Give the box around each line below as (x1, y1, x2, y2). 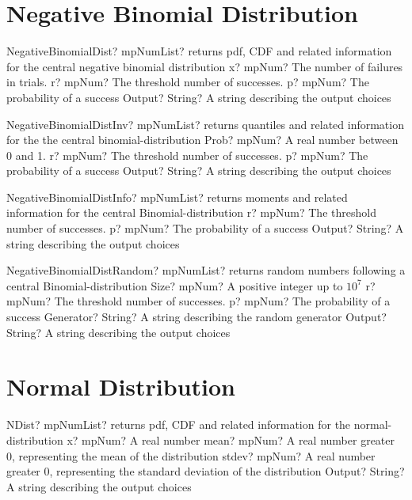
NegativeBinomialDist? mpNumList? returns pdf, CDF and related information (6, 43, 392, 59)
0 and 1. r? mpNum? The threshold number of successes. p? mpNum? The (6, 146, 368, 163)
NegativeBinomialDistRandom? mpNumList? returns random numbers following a (6, 262, 406, 278)
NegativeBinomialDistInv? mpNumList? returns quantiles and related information (6, 116, 404, 132)
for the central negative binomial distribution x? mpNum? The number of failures (6, 58, 403, 74)
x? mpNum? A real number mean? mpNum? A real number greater (67, 431, 395, 448)
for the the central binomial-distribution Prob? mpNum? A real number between (6, 131, 399, 148)
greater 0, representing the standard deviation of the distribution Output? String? (6, 463, 405, 479)
